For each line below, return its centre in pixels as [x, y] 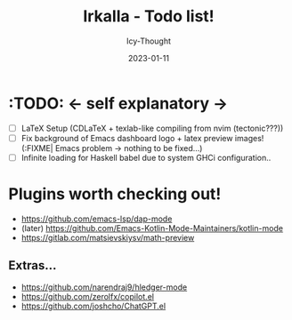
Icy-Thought [149, 41]
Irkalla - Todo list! [149, 16]
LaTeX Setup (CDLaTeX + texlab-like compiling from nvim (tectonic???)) [152, 128]
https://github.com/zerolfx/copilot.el [88, 296]
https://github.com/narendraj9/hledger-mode [104, 287]
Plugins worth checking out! [115, 194]
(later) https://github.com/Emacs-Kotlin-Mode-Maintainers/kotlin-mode [152, 228]
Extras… [32, 265]
